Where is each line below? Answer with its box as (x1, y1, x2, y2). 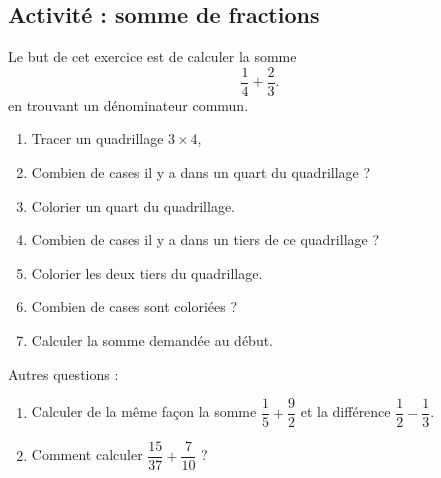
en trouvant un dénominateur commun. (8, 94, 249, 115)
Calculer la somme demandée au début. (31, 330, 274, 351)
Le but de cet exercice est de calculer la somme (8, 46, 297, 67)
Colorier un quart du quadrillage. (31, 195, 236, 216)
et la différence (300, 401, 391, 422)
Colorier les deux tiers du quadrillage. (31, 262, 263, 283)
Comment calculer (31, 444, 143, 465)
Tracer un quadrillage (31, 128, 164, 149)
